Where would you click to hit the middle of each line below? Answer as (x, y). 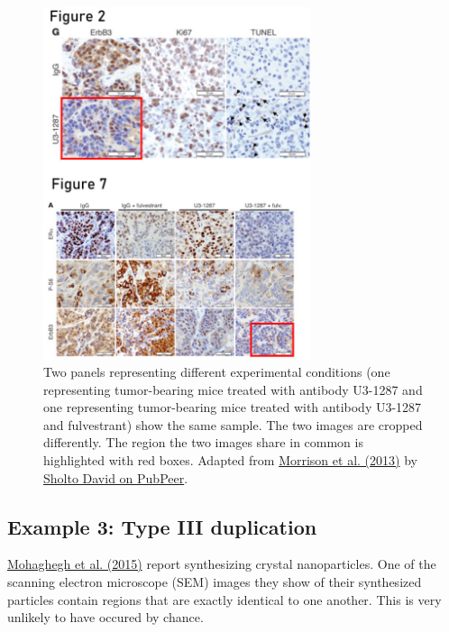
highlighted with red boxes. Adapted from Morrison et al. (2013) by (230, 460)
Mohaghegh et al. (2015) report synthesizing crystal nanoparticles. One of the (222, 564)
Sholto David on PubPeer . (116, 477)
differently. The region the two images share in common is (203, 442)
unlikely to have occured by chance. (105, 617)
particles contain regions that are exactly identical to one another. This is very (224, 599)
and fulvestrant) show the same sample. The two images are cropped (233, 424)
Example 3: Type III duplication (162, 526)
